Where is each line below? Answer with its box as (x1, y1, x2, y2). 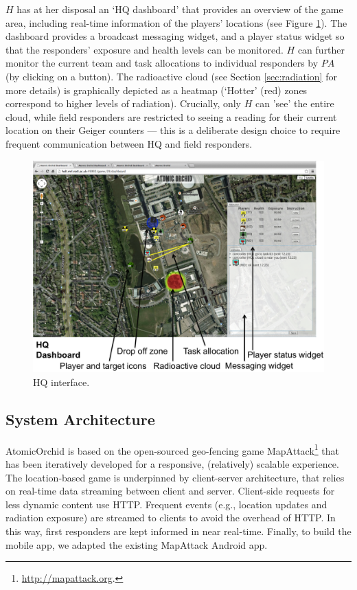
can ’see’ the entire (255, 96, 334, 111)
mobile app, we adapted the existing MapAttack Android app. (5, 537, 268, 552)
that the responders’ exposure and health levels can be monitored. (5, 42, 284, 56)
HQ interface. (33, 375, 90, 389)
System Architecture (5, 409, 155, 429)
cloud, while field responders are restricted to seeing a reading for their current (5, 109, 337, 124)
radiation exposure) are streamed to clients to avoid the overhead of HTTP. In (5, 510, 336, 525)
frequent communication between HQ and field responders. (5, 136, 253, 150)
